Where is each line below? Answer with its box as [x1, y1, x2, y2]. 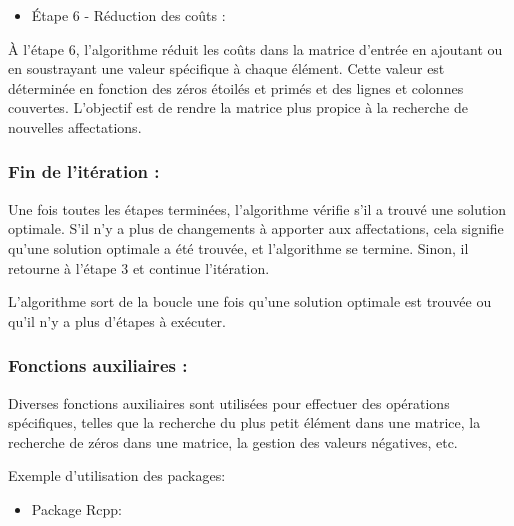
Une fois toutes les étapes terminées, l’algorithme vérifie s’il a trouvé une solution [8, 198, 507, 219]
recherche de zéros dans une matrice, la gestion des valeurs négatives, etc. [8, 431, 458, 452]
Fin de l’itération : [8, 159, 160, 184]
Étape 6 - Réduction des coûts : [31, 5, 226, 25]
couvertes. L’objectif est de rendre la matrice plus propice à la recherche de [8, 97, 468, 118]
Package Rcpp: [31, 498, 123, 519]
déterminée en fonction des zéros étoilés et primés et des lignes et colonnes [8, 77, 464, 98]
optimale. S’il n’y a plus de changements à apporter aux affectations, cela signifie [8, 218, 504, 239]
